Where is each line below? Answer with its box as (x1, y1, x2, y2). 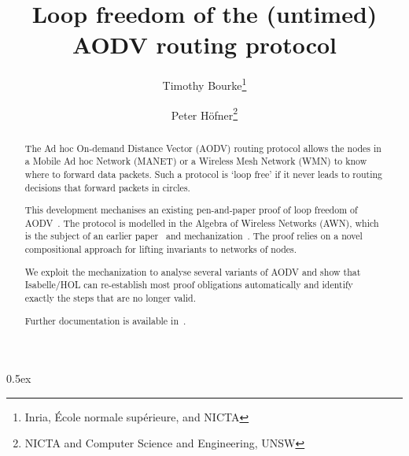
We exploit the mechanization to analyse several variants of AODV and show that (24, 265, 361, 278)
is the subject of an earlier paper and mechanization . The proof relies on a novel (24, 229, 363, 243)
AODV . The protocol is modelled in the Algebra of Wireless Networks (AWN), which (24, 216, 379, 229)
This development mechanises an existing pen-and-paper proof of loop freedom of (24, 203, 358, 217)
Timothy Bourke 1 (162, 75, 247, 93)
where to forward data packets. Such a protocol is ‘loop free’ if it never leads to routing (24, 167, 383, 180)
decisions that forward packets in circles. (24, 180, 190, 194)
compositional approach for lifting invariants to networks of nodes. (24, 243, 297, 256)
